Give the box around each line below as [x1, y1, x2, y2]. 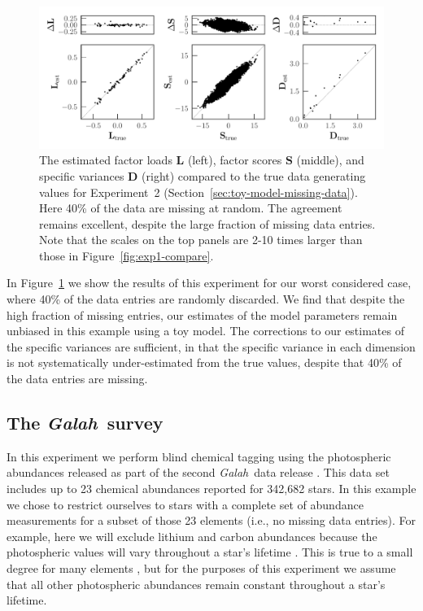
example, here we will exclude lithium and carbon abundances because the [7, 527, 377, 544]
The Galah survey [7, 410, 164, 435]
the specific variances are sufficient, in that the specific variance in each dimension [7, 338, 416, 355]
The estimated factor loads [39, 151, 172, 168]
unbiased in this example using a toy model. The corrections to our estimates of [7, 322, 404, 339]
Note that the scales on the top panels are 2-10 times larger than [39, 231, 363, 248]
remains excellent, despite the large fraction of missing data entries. [39, 215, 376, 232]
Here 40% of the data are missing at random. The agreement [39, 199, 342, 216]
